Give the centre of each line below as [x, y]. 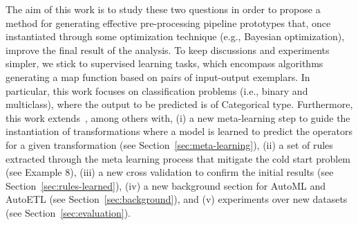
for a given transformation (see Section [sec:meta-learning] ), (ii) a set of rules [169, 144]
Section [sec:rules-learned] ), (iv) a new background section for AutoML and [166, 185]
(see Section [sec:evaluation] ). [68, 212]
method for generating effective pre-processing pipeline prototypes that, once [168, 22]
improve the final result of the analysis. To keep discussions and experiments [168, 49]
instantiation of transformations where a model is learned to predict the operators [179, 131]
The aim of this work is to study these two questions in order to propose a [163, 9]
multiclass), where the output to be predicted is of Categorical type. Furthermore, [179, 104]
